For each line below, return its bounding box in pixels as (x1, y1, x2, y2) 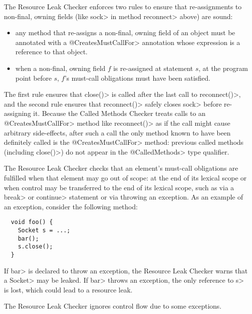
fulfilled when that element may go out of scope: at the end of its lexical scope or (4, 172, 247, 182)
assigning (4, 108, 31, 118)
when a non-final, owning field (15, 63, 105, 73)
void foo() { (11, 219, 53, 226)
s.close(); (18, 243, 53, 250)
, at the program (198, 63, 248, 73)
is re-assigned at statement (113, 63, 193, 73)
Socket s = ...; (18, 226, 71, 234)
